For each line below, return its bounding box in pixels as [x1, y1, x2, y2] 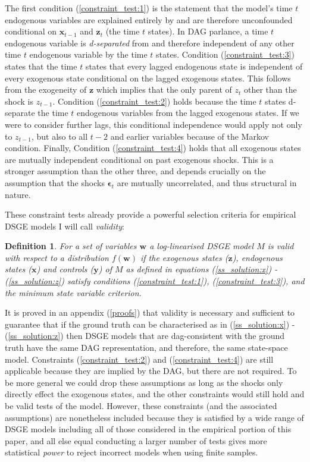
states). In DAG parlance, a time [148, 25, 268, 37]
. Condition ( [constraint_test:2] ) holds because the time [52, 95, 256, 107]
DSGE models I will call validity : [5, 219, 124, 232]
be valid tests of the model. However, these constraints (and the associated [5, 400, 277, 411]
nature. [5, 188, 31, 200]
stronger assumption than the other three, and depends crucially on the [5, 165, 266, 177]
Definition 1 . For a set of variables [5, 240, 137, 252]
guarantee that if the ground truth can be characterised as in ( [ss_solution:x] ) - [5, 318, 295, 330]
